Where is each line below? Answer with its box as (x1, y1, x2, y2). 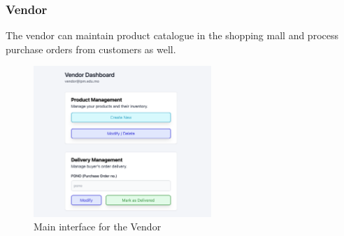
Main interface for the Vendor (34, 219, 162, 234)
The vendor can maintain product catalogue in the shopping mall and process (6, 28, 338, 43)
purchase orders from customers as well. (6, 41, 176, 56)
